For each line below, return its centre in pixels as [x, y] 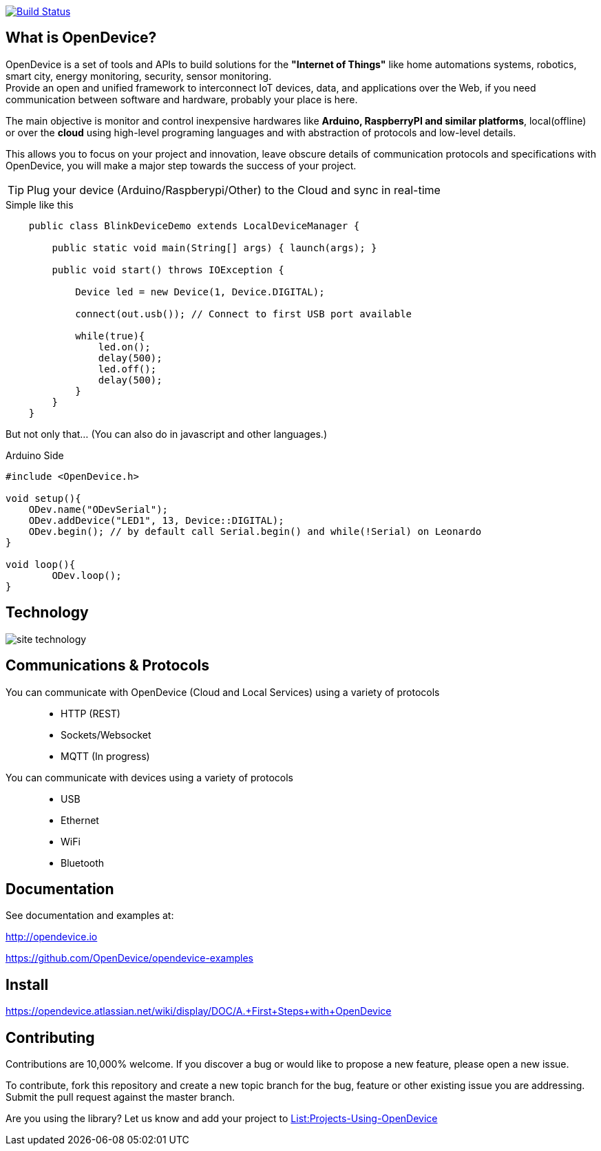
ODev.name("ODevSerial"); [98, 509]
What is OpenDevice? [81, 38]
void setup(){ [43, 498]
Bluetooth [83, 863]
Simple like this [40, 204]
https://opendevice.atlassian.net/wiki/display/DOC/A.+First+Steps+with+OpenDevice [199, 1011]
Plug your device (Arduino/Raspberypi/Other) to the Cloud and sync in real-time [234, 190]
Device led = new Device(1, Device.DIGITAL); [200, 292]
